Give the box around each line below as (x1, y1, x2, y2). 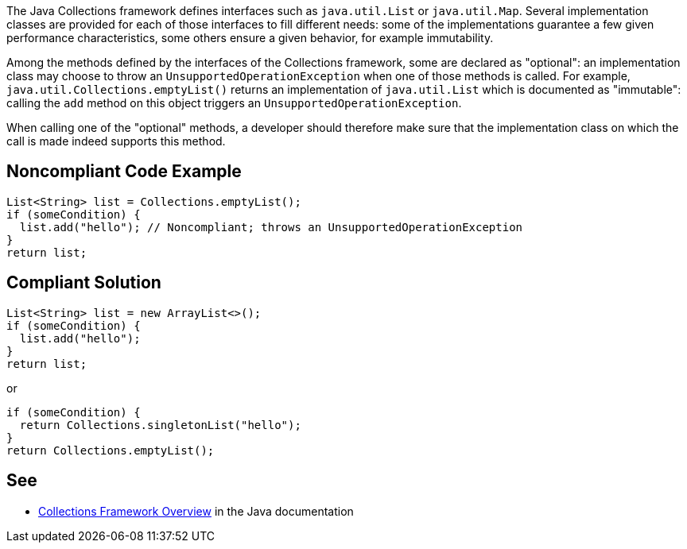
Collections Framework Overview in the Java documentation (38, 504, 354, 518)
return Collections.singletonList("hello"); (19, 418, 301, 431)
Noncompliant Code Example (6, 161, 242, 182)
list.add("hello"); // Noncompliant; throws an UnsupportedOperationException (19, 220, 523, 234)
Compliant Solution (6, 273, 161, 293)
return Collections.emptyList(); (6, 443, 215, 457)
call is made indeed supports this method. (6, 134, 226, 148)
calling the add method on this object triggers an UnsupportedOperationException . (6, 96, 462, 110)
